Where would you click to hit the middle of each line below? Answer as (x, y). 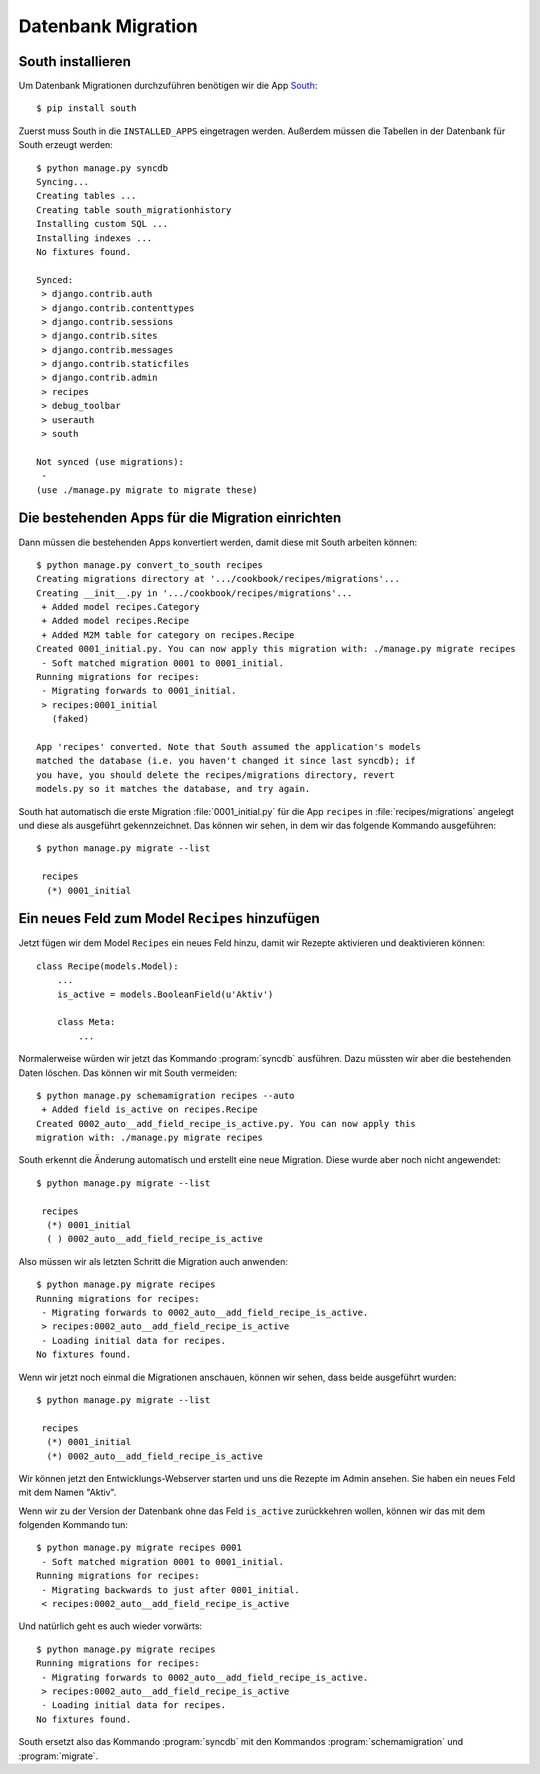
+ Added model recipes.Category (120, 607)
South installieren (75, 61)
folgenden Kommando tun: (73, 1525)
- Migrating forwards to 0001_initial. (139, 691)
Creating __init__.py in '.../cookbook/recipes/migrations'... (194, 593)
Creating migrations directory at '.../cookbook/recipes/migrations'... (218, 579)
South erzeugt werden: (66, 145)
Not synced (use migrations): (110, 461)
